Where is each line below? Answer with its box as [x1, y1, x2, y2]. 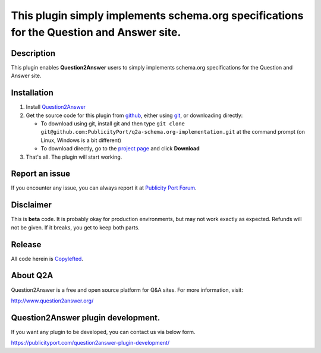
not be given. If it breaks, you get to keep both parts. [11, 223, 140, 231]
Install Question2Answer [26, 103, 86, 111]
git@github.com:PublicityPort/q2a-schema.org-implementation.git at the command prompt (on [40, 128, 306, 135]
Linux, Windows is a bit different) [40, 137, 122, 144]
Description [11, 48, 56, 58]
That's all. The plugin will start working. [26, 153, 122, 160]
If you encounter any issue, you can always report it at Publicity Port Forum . [11, 184, 197, 191]
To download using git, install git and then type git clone [40, 119, 185, 127]
